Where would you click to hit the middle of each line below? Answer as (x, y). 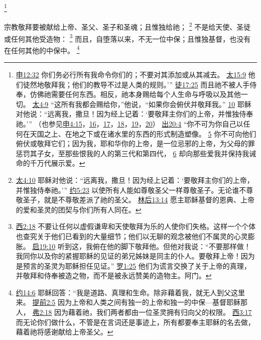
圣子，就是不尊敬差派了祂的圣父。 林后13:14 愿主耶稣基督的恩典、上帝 (139, 200)
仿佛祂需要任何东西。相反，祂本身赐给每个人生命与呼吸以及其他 (135, 94)
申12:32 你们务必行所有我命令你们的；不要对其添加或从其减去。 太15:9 (131, 74)
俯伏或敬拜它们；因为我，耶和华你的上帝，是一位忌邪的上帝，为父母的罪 (135, 143)
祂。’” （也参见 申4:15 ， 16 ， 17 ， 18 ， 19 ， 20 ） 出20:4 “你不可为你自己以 (129, 123)
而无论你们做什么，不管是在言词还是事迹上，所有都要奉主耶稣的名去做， (135, 322)
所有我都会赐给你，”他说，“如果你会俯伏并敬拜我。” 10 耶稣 (156, 104)
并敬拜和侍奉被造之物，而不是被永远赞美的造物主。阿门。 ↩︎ (114, 275)
